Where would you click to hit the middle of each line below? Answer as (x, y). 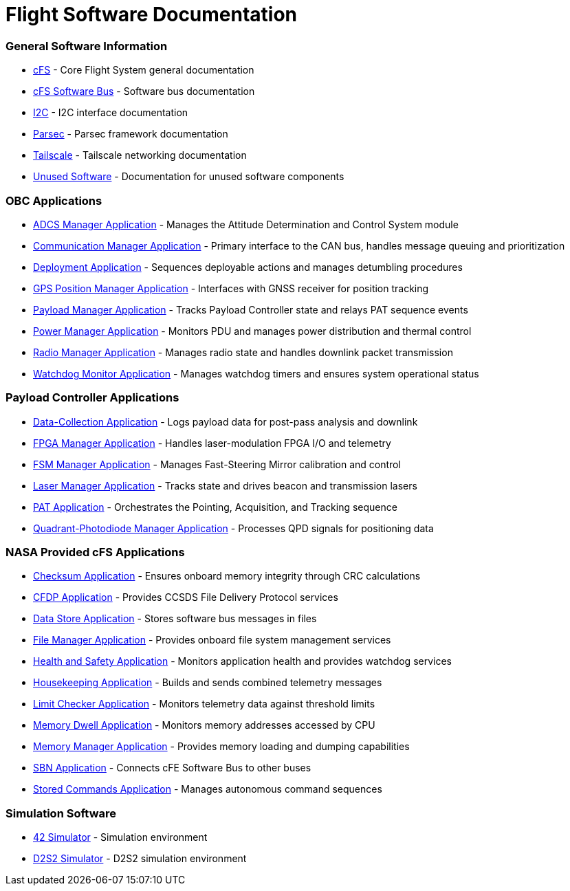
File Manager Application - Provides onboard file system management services (212, 640)
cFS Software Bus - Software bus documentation (144, 91)
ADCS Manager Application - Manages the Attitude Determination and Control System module (246, 224)
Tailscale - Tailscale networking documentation (140, 155)
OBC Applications (54, 200)
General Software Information (87, 46)
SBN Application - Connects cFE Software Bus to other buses (172, 768)
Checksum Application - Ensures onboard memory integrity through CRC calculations (227, 576)
